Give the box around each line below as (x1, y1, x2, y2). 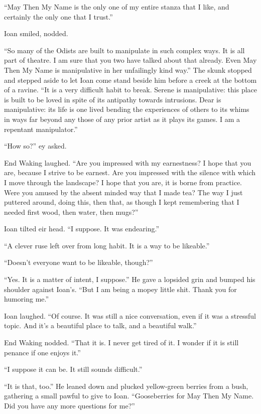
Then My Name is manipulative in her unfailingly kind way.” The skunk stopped (4, 64, 252, 75)
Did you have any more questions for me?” (4, 400, 135, 410)
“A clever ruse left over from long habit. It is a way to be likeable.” (4, 240, 210, 250)
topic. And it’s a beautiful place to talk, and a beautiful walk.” (4, 320, 197, 331)
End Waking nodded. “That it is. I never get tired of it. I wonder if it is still (4, 337, 239, 348)
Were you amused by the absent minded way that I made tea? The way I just (4, 187, 243, 197)
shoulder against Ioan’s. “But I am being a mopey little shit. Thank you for (4, 284, 237, 294)
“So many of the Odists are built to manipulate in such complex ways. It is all (4, 45, 245, 55)
